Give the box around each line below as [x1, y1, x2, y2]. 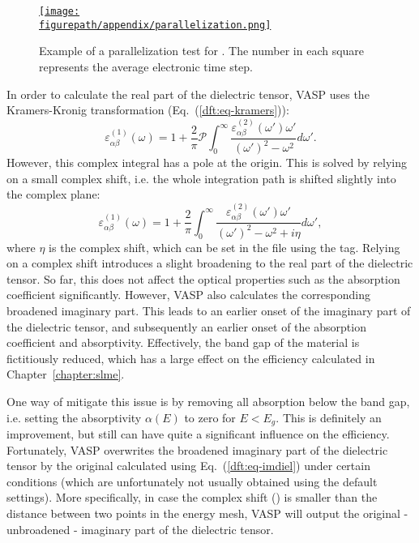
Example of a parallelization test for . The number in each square [39, 42, 365, 59]
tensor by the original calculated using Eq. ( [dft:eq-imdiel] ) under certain [6, 457, 370, 474]
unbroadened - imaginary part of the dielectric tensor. [6, 520, 274, 537]
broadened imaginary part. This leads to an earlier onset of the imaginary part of [6, 302, 411, 319]
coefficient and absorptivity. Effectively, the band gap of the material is [6, 334, 360, 351]
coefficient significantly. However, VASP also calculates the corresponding [6, 286, 371, 303]
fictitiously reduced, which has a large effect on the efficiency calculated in [6, 349, 375, 366]
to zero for [184, 408, 236, 425]
